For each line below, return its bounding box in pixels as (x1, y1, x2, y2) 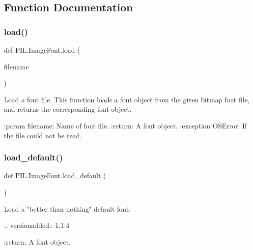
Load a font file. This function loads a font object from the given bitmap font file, (4, 94, 250, 104)
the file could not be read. (4, 130, 82, 140)
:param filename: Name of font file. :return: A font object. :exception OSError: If (4, 120, 247, 130)
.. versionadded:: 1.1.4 (4, 220, 70, 230)
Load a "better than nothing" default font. (4, 203, 131, 214)
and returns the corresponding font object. (4, 104, 132, 114)
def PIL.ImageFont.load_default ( (4, 170, 106, 181)
